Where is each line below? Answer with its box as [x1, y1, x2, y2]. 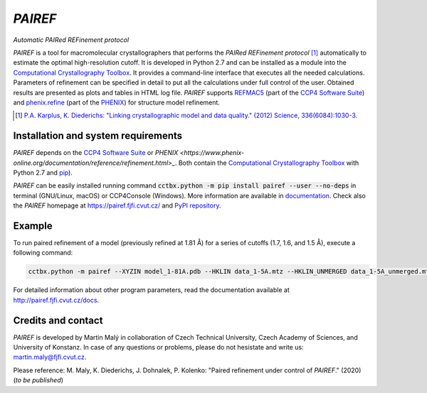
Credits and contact [13, 314, 103, 326]
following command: [13, 249, 73, 257]
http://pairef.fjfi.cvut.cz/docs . [13, 296, 100, 304]
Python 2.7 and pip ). [13, 168, 73, 177]
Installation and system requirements [13, 130, 183, 142]
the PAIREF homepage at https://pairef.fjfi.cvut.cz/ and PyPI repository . [13, 201, 221, 210]
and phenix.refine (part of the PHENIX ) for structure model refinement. [13, 98, 221, 107]
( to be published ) [13, 376, 64, 384]
